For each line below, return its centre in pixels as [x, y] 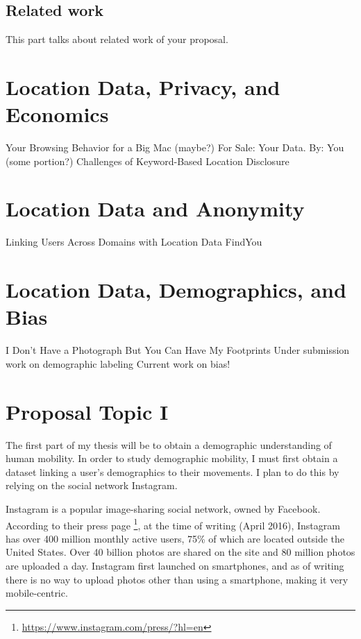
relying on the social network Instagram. [92, 485]
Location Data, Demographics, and [176, 290]
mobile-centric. [37, 593]
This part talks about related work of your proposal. [117, 39]
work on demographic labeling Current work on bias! [118, 363]
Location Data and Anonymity [155, 208]
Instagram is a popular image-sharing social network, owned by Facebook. [163, 509]
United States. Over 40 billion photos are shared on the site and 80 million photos [180, 552]
